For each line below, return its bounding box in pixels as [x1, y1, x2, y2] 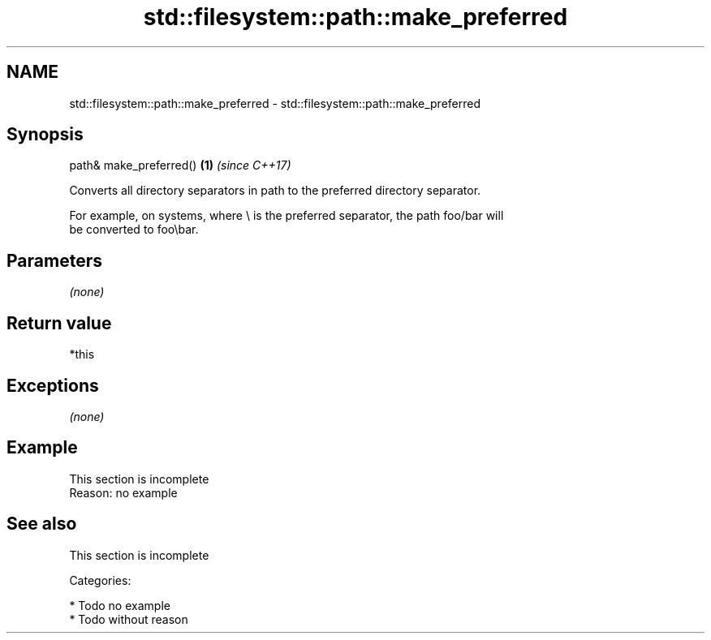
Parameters [6, 250, 102, 271]
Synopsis [6, 124, 84, 145]
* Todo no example [69, 598, 170, 612]
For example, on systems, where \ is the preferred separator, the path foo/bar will [69, 208, 504, 223]
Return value [6, 312, 112, 333]
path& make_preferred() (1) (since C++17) [69, 158, 291, 173]
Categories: [69, 573, 131, 587]
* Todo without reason [69, 612, 188, 626]
